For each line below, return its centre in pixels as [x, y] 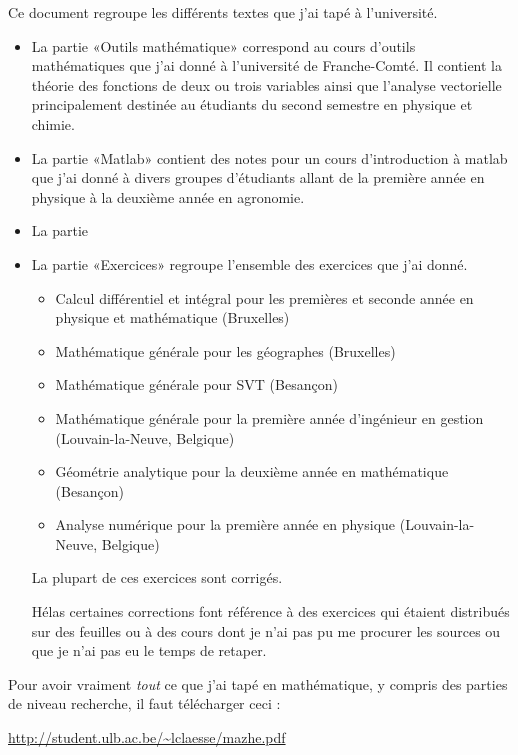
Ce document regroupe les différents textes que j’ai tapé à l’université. [223, 12]
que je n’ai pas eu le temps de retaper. [149, 650]
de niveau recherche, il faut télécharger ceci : [144, 703]
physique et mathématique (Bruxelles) [172, 317]
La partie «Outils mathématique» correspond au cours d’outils [223, 45]
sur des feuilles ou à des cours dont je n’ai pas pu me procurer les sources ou [266, 630]
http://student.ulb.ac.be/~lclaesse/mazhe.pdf [147, 737]
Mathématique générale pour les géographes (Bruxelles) [225, 350]
